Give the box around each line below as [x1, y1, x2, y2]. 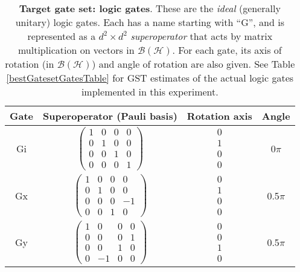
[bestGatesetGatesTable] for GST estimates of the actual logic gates [6, 71, 294, 85]
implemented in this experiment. [81, 85, 219, 99]
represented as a [27, 29, 96, 43]
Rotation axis [187, 109, 252, 123]
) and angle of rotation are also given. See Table [92, 57, 295, 71]
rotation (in [5, 57, 54, 71]
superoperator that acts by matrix [130, 29, 273, 43]
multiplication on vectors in [18, 43, 135, 57]
